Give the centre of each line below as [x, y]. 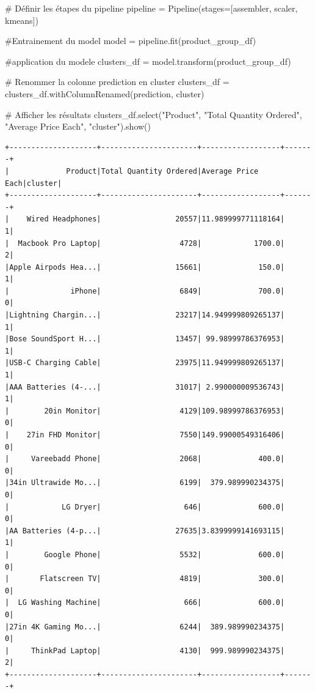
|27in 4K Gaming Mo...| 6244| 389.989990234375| [145, 627]
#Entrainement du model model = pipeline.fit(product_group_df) [131, 41]
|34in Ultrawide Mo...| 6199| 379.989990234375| [145, 483]
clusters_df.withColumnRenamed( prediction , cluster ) [105, 93]
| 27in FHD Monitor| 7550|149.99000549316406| [145, 435]
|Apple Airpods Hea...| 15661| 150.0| [145, 267]
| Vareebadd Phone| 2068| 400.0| [145, 459]
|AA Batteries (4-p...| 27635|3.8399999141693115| [145, 531]
